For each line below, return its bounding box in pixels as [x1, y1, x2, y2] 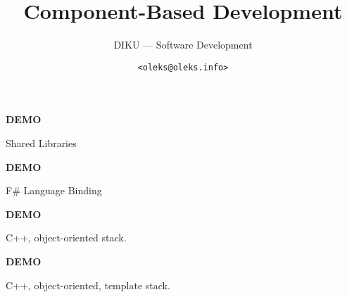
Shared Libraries [6, 135, 77, 150]
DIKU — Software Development [113, 37, 253, 52]
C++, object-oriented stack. [6, 230, 127, 245]
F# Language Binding [6, 183, 102, 198]
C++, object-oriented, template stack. [6, 277, 170, 292]
